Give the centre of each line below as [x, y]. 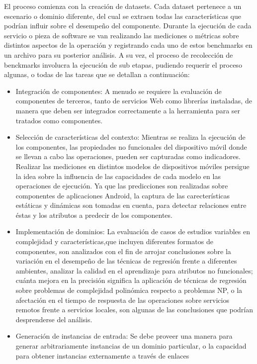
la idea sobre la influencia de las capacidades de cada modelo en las [118, 176]
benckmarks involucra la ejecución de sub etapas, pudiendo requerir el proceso [123, 64]
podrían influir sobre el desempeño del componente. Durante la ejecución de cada [128, 26]
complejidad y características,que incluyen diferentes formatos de [114, 241]
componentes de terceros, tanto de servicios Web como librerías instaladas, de [134, 101]
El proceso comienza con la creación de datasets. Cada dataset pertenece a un [123, 6]
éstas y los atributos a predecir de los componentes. [94, 215]
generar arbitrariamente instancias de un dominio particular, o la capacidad [131, 346]
